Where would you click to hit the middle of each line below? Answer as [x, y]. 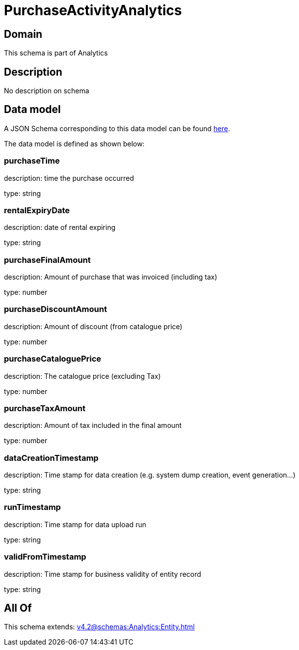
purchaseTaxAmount [45, 408]
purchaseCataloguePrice [53, 359]
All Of [18, 608]
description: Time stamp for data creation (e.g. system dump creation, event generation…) [150, 475]
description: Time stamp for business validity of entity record [103, 574]
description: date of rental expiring [60, 227]
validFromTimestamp [45, 557]
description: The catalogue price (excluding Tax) [82, 376]
